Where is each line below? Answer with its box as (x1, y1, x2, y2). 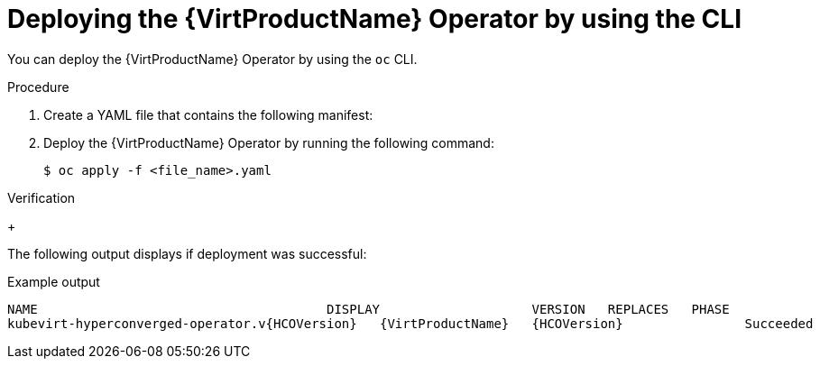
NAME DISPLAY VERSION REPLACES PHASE (7, 301, 730, 316)
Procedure (7, 78, 69, 95)
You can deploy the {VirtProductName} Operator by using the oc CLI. (7, 50, 418, 67)
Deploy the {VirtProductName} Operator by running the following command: (43, 134, 494, 151)
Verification (7, 189, 76, 206)
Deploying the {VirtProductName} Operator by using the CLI (7, 4, 742, 34)
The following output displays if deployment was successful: (7, 245, 367, 261)
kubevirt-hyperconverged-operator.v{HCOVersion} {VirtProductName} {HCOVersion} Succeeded (7, 316, 814, 331)
